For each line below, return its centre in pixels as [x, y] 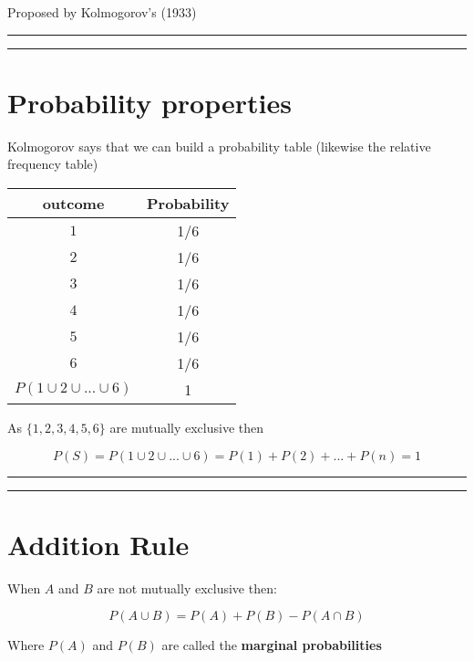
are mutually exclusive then [187, 427]
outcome [73, 203]
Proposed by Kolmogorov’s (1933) [102, 12]
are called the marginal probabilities [272, 645]
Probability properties [149, 102]
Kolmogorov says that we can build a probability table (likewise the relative [219, 146]
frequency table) [53, 164]
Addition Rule [98, 544]
